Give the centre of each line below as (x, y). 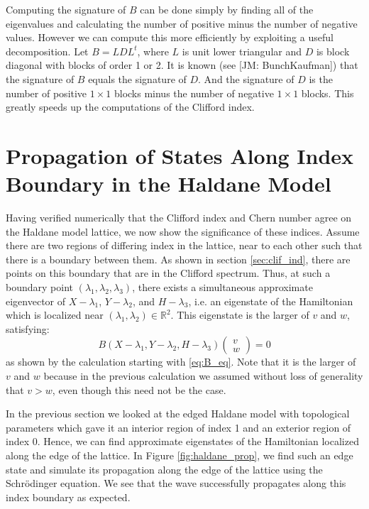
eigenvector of (36, 301)
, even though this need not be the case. (139, 389)
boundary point (39, 287)
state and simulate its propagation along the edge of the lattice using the (164, 469)
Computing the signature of (66, 9)
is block (333, 51)
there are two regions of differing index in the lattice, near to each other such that (184, 245)
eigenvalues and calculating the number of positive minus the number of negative (182, 23)
